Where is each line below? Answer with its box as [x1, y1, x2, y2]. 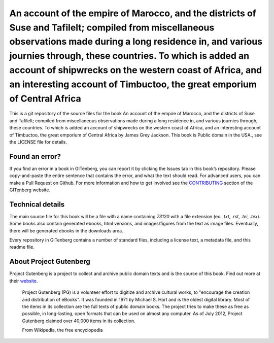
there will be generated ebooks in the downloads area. [9, 227, 124, 233]
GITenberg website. [9, 187, 51, 193]
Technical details [9, 200, 65, 209]
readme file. [9, 244, 35, 250]
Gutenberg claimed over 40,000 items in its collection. [22, 318, 135, 324]
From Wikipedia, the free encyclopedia [22, 327, 103, 333]
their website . [9, 278, 38, 284]
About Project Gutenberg [9, 257, 91, 266]
